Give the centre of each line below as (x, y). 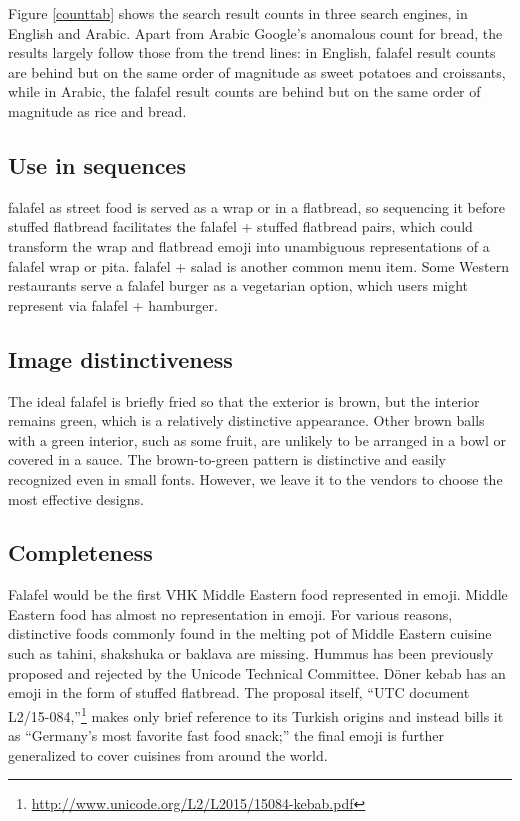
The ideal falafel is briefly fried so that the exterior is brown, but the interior (244, 400)
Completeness (80, 552)
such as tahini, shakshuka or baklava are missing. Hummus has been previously (251, 653)
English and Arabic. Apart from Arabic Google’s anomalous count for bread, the (255, 32)
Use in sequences (97, 164)
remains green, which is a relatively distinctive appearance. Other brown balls (246, 420)
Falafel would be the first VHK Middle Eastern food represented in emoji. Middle (258, 594)
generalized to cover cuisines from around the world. (168, 754)
